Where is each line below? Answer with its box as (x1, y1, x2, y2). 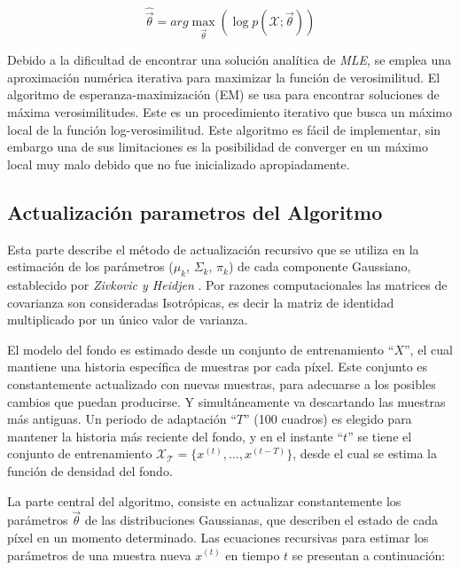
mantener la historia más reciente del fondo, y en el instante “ (7, 426, 344, 445)
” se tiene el (347, 426, 412, 445)
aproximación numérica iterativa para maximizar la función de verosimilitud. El (7, 67, 441, 86)
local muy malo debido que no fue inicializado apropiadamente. (7, 154, 350, 173)
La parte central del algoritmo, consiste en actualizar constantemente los (7, 491, 402, 510)
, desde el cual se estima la (292, 444, 437, 463)
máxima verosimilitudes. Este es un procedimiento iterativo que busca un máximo (7, 103, 452, 121)
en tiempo (225, 545, 280, 564)
